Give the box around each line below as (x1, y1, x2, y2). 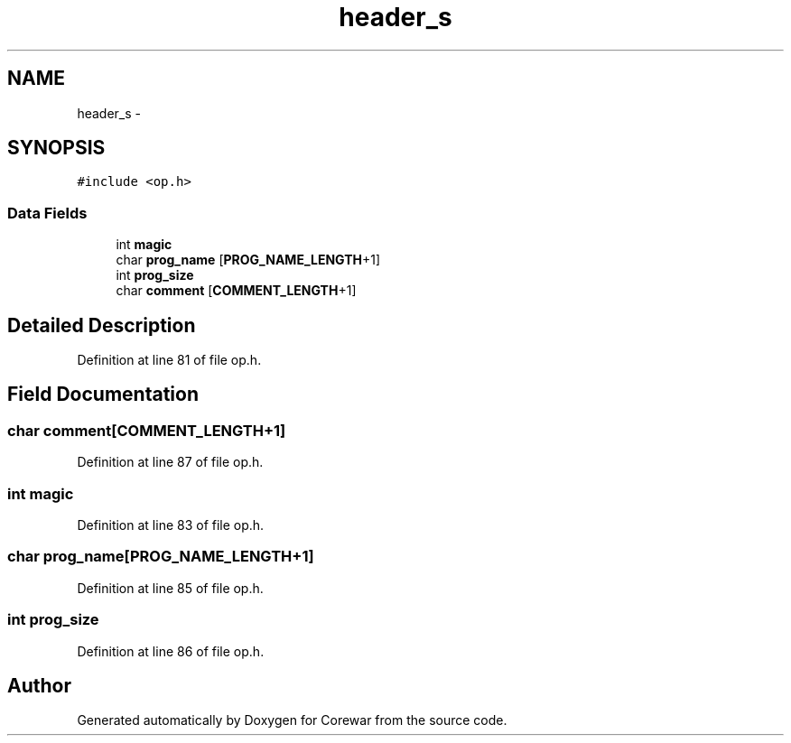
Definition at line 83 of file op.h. (77, 517, 265, 533)
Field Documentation (7, 383, 199, 406)
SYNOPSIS (7, 136, 106, 160)
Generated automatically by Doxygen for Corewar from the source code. (77, 712, 507, 729)
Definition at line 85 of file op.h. (77, 580, 264, 596)
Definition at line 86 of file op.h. (77, 643, 265, 659)
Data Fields (7, 203, 88, 222)
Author (7, 673, 71, 697)
